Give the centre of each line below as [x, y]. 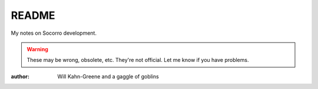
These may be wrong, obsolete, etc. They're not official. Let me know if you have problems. [138, 60]
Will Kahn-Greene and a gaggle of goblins [108, 76]
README [33, 15]
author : [20, 76]
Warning [37, 49]
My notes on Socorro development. [54, 33]
